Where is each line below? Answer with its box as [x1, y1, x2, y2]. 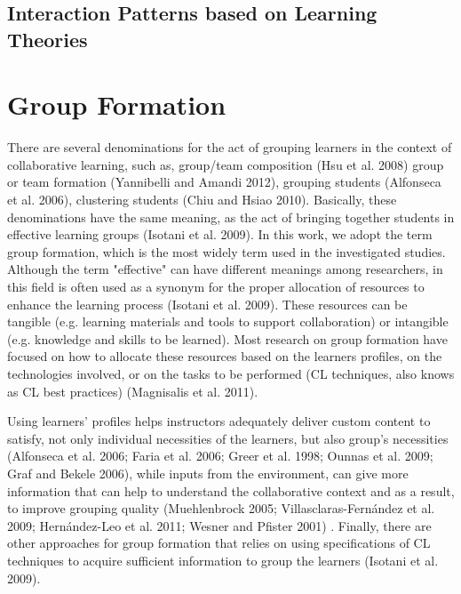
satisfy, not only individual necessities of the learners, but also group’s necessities [7, 429, 449, 447]
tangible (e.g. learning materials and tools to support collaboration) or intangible [7, 312, 449, 331]
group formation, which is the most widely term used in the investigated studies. [7, 242, 446, 261]
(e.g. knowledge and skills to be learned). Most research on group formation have [7, 329, 448, 348]
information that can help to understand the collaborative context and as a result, [7, 481, 455, 500]
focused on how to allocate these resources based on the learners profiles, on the [7, 347, 442, 365]
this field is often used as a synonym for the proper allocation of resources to [7, 277, 425, 296]
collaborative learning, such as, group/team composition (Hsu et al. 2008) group [7, 155, 444, 173]
